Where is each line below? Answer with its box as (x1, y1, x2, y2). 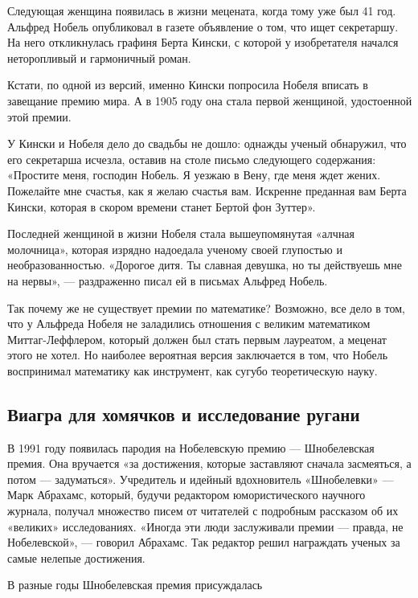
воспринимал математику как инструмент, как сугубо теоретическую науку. (7, 362, 378, 379)
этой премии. (7, 108, 72, 125)
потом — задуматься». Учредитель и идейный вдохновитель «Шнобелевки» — (7, 470, 394, 487)
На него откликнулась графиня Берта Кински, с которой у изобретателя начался (7, 34, 399, 51)
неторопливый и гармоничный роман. (7, 49, 191, 66)
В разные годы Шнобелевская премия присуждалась (7, 576, 263, 593)
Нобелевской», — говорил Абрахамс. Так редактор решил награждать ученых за (7, 534, 400, 551)
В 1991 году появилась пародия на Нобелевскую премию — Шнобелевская (7, 439, 375, 456)
